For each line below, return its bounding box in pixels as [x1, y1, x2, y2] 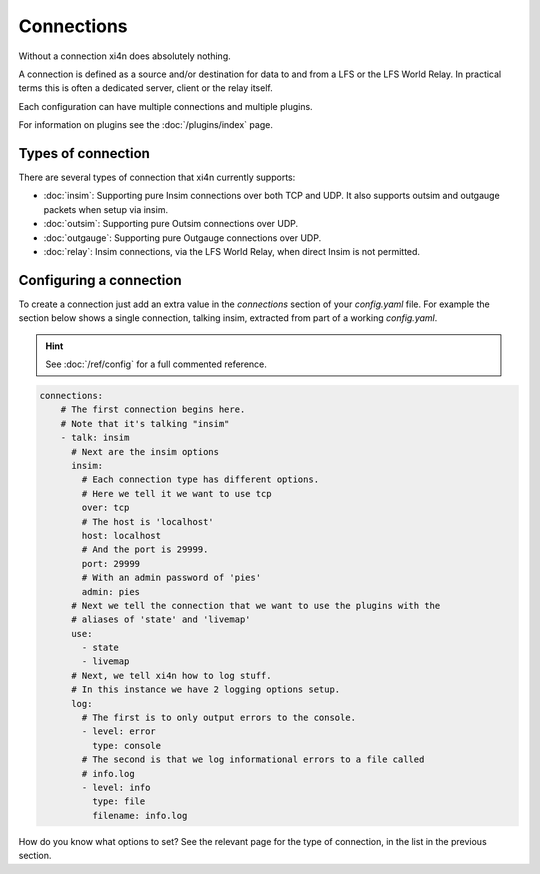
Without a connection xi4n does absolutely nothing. [18, 50, 232, 62]
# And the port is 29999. [81, 544, 209, 555]
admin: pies [81, 586, 140, 597]
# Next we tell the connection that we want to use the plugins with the [71, 600, 441, 611]
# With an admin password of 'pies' [81, 572, 262, 584]
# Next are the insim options [71, 446, 220, 457]
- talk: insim [60, 432, 130, 444]
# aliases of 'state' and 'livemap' [71, 614, 251, 625]
